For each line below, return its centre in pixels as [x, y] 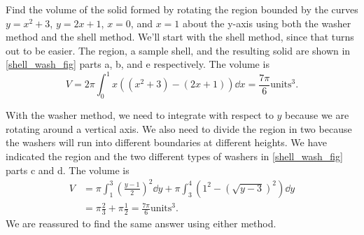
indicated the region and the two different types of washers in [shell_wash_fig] [174, 156]
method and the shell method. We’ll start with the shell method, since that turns [180, 37]
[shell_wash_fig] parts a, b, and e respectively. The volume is [138, 64]
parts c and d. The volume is [68, 170]
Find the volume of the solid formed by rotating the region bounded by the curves [182, 9]
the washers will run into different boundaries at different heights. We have [167, 142]
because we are [317, 115]
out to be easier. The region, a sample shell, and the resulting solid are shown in [178, 50]
